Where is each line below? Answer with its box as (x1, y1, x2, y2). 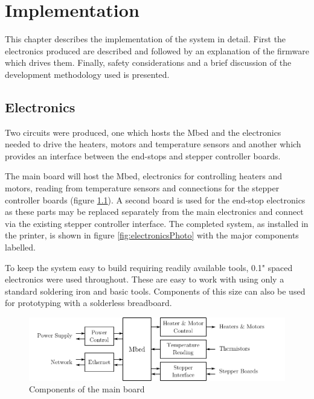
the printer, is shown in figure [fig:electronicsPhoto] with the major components (5, 229, 299, 241)
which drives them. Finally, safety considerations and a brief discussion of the (5, 56, 292, 69)
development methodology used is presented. (5, 68, 170, 80)
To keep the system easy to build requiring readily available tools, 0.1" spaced (5, 261, 293, 273)
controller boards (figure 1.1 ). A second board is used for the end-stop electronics (5, 193, 306, 206)
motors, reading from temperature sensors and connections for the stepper (5, 182, 280, 194)
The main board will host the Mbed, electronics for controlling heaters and (5, 170, 282, 182)
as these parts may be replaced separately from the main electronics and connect (5, 205, 304, 218)
